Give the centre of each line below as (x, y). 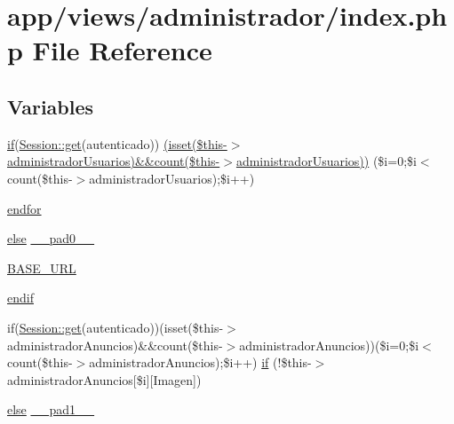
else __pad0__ (51, 238)
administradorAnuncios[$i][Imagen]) (104, 379)
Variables (51, 106)
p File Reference (110, 50)
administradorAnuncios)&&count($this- (115, 345)
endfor (24, 208)
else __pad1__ (51, 409)
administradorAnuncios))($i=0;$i (329, 345)
